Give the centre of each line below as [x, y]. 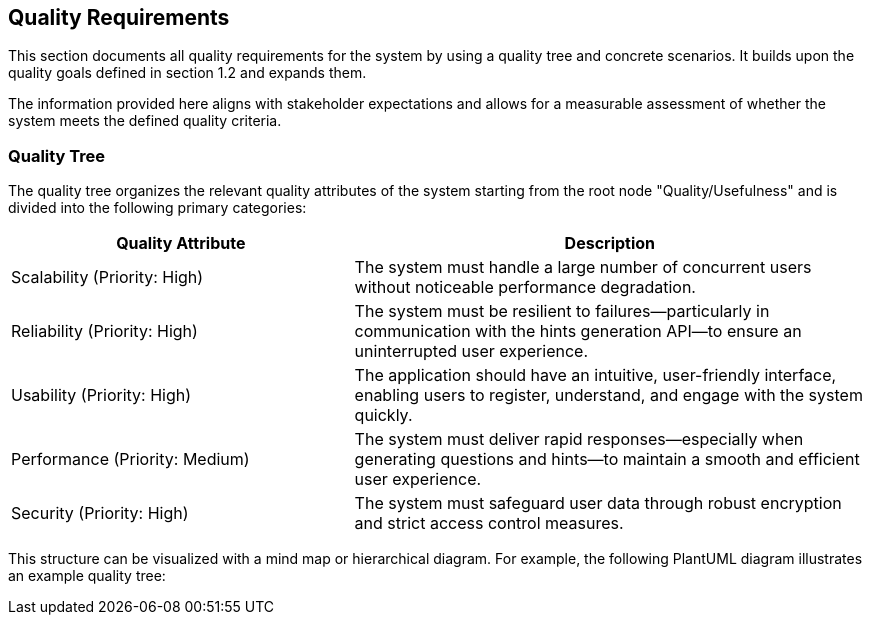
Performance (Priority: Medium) [130, 459]
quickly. [383, 415]
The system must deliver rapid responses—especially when [579, 439]
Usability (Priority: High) [101, 395]
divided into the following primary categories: [157, 208]
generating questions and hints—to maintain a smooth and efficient [607, 459]
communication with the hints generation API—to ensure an [578, 331]
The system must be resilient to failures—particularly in [562, 311]
